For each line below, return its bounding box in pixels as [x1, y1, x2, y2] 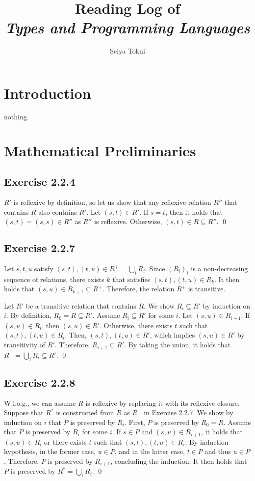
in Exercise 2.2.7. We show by [144, 407, 233, 418]
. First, [124, 417, 145, 427]
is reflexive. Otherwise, [94, 216, 162, 226]
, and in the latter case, [114, 446, 185, 456]
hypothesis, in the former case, [4, 446, 96, 456]
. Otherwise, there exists [100, 320, 173, 330]
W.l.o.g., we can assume [4, 397, 76, 408]
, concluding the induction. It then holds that [110, 455, 247, 466]
